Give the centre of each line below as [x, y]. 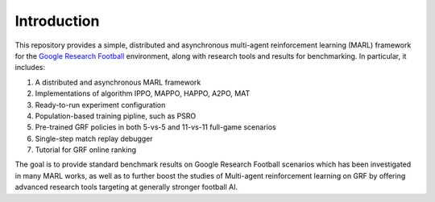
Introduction [57, 21]
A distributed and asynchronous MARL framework [118, 82]
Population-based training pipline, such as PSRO [116, 116]
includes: [30, 68]
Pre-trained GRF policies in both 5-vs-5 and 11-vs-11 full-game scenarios [156, 127]
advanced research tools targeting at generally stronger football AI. [126, 187]
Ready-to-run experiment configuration [100, 105]
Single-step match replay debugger [94, 138]
